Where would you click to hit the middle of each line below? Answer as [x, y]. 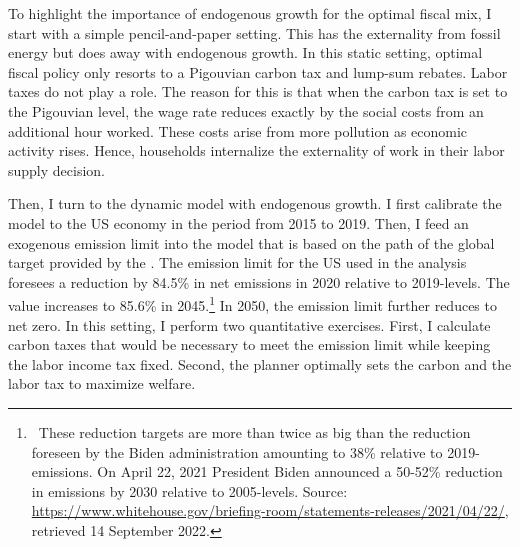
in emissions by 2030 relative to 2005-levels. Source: [189, 490]
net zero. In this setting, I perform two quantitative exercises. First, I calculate [249, 324]
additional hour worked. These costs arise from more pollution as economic [238, 130]
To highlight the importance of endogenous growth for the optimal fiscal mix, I [250, 13]
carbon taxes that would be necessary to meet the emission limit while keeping [249, 344]
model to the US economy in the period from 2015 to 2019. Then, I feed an [238, 222]
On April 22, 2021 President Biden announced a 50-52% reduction [300, 471]
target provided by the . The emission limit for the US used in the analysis [237, 262]
